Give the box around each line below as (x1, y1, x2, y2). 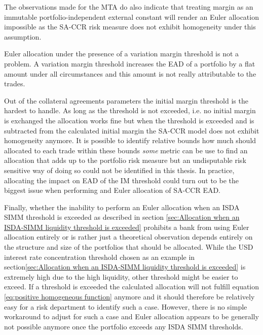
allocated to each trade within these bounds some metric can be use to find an (4, 145, 248, 155)
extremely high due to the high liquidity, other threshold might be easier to (4, 271, 238, 282)
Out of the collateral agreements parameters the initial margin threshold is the (4, 95, 248, 106)
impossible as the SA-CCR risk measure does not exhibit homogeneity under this (4, 21, 256, 32)
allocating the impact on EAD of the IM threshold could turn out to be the (4, 175, 239, 185)
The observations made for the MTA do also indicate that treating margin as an (4, 2, 253, 12)
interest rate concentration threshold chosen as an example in (4, 251, 195, 262)
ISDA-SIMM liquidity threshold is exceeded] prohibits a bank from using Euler (4, 221, 249, 232)
